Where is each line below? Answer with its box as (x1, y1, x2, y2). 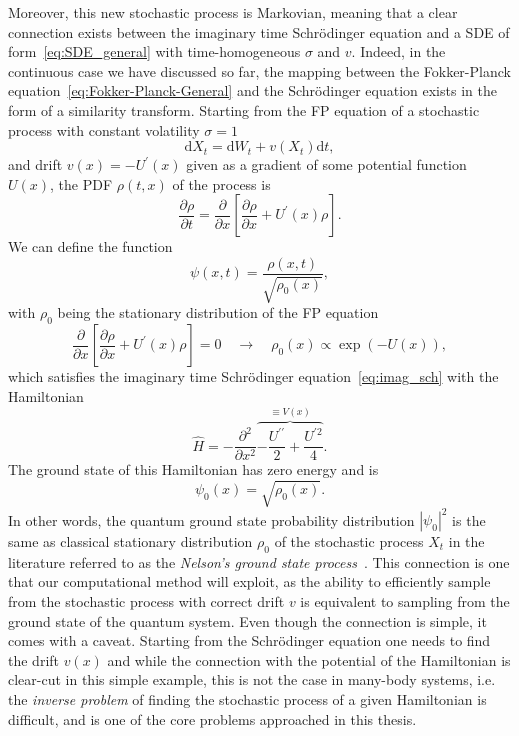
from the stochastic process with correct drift (8, 591, 285, 611)
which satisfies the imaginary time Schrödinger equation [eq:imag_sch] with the (8, 366, 499, 387)
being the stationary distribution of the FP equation (57, 302, 379, 323)
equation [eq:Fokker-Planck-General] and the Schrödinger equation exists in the (8, 80, 497, 101)
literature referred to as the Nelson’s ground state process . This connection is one (8, 551, 510, 572)
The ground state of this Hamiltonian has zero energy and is (8, 459, 379, 480)
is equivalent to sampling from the (300, 591, 510, 611)
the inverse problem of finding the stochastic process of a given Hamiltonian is (8, 688, 487, 709)
